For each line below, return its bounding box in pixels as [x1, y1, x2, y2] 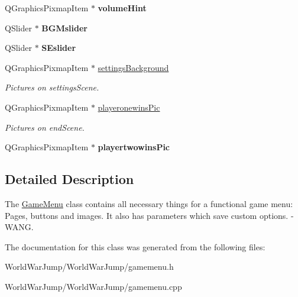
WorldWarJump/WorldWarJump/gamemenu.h [5, 260, 174, 273]
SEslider [41, 41, 76, 54]
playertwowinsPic [98, 141, 170, 153]
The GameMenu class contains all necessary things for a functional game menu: [5, 197, 293, 209]
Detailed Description [5, 170, 134, 188]
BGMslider [41, 21, 88, 34]
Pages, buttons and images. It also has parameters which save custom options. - [5, 209, 294, 221]
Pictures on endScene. [5, 121, 85, 133]
